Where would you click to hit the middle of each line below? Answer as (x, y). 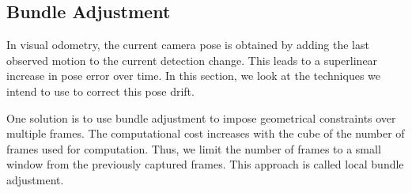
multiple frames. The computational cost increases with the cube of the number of (206, 133)
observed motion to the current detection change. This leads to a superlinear (192, 60)
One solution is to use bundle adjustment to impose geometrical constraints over (201, 117)
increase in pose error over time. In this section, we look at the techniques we (194, 76)
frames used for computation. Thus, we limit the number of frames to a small (194, 148)
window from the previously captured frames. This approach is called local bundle (205, 164)
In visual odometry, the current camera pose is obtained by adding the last (188, 45)
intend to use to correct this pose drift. (100, 91)
